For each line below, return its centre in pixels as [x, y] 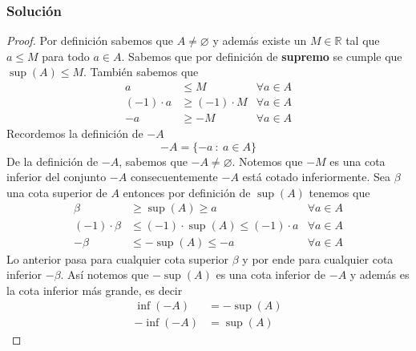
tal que [363, 40]
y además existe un [260, 40]
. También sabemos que [141, 72]
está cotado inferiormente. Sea [317, 177]
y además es [380, 274]
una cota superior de [57, 192]
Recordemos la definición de [75, 133]
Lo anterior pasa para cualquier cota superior [118, 258]
